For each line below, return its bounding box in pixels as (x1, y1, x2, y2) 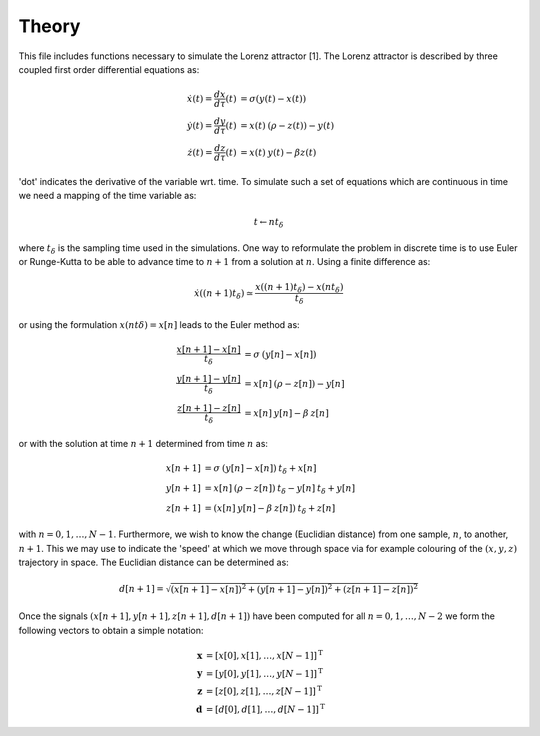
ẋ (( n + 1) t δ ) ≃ (193, 287, 254, 301)
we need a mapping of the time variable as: (18, 190, 197, 202)
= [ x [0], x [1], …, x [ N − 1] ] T (205, 648, 324, 661)
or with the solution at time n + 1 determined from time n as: (18, 438, 269, 450)
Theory (18, 15, 81, 37)
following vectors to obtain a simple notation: (18, 624, 204, 636)
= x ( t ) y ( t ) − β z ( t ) (240, 146, 317, 158)
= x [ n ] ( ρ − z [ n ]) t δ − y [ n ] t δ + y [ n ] (204, 483, 356, 496)
